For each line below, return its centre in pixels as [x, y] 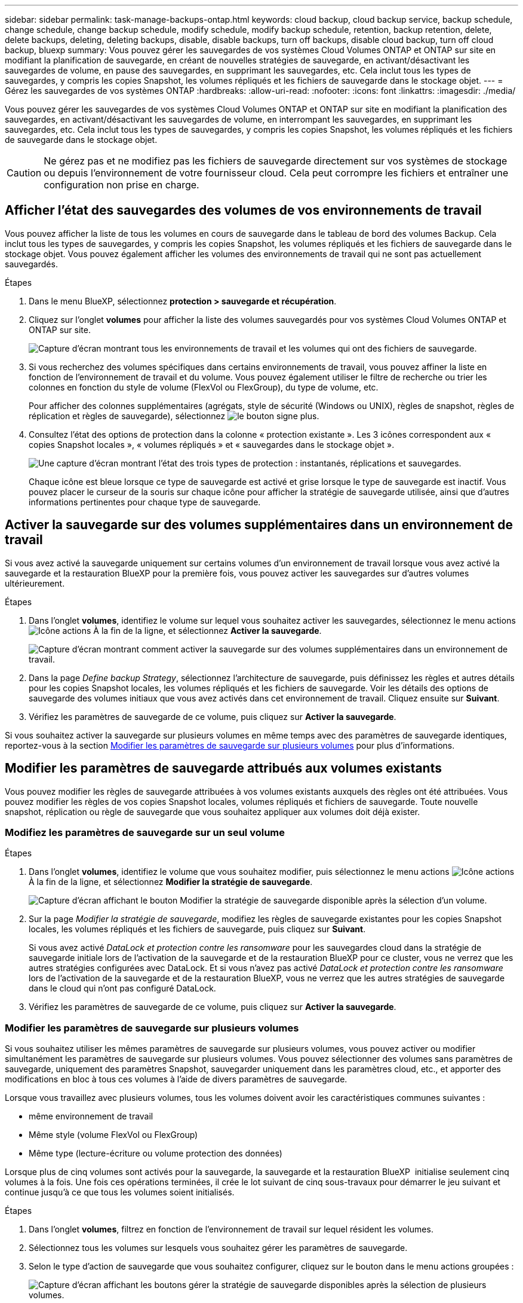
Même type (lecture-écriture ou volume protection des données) [156, 1154]
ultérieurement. [35, 583]
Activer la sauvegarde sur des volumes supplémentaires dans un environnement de [259, 525]
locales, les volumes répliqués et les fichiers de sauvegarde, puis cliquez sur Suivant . [197, 929]
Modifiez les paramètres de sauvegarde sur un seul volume [145, 832]
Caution [24, 173]
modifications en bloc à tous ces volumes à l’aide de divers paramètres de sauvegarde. [176, 1079]
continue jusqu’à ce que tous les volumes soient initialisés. [120, 1192]
